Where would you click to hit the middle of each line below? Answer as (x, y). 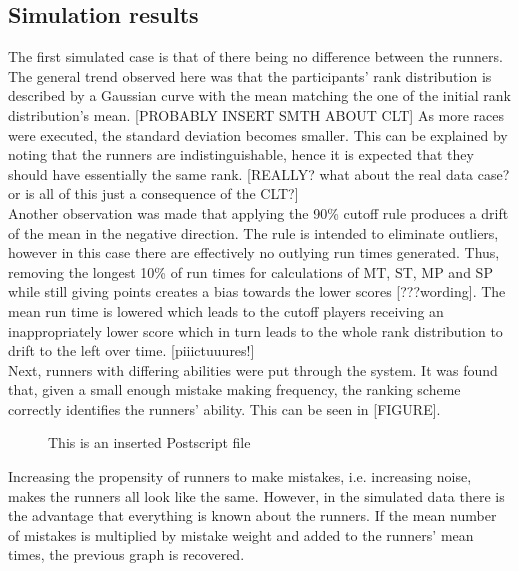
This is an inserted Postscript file (149, 442)
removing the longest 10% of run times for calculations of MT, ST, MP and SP (250, 271)
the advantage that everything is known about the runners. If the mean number (252, 515)
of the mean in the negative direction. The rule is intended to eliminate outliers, (253, 232)
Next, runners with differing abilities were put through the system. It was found (253, 369)
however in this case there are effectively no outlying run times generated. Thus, (254, 252)
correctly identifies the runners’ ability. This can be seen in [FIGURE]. (224, 408)
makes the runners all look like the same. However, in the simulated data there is (256, 495)
